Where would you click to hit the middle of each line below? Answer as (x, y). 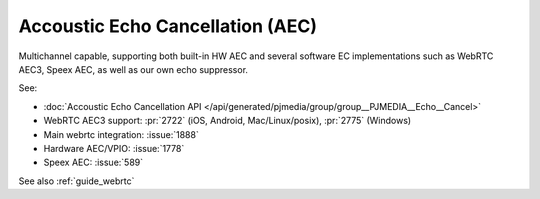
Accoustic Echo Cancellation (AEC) (167, 26)
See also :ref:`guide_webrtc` (76, 181)
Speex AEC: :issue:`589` (93, 162)
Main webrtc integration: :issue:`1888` (121, 134)
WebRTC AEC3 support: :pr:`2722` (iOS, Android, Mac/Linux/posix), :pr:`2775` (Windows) (227, 121)
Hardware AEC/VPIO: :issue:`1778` (114, 148)
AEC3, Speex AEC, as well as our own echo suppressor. (133, 69)
